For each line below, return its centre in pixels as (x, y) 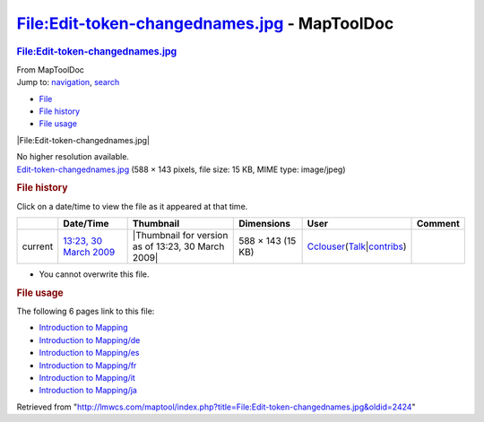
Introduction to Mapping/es (89, 353)
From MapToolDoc (51, 69)
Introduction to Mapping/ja (88, 391)
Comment (439, 223)
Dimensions (265, 223)
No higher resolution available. (73, 157)
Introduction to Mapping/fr (88, 365)
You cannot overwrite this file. (94, 274)
